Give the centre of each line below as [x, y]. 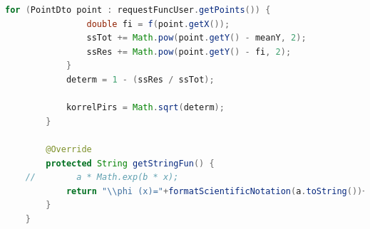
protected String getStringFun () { [130, 163]
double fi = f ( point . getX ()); [158, 24]
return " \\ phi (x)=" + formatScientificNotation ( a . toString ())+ [217, 191]
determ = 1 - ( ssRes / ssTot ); [140, 79]
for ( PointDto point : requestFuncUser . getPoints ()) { [138, 10]
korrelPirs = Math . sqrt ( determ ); [145, 108]
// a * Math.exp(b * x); [102, 177]
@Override [69, 149]
